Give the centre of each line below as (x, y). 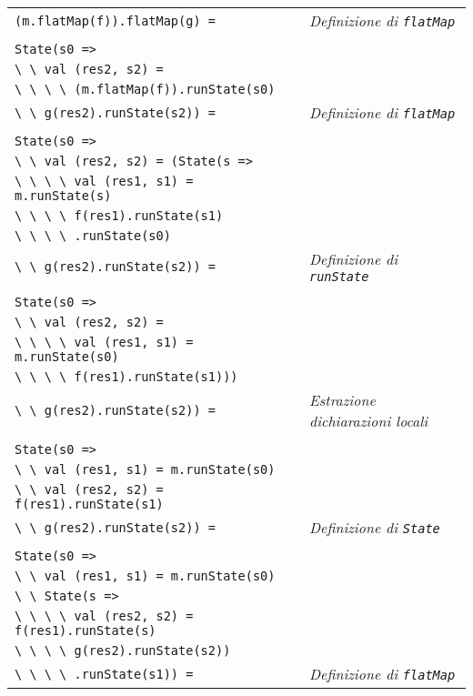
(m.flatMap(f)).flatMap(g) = (115, 20)
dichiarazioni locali (368, 421)
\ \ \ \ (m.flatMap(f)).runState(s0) (145, 89)
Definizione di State (374, 527)
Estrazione (342, 400)
